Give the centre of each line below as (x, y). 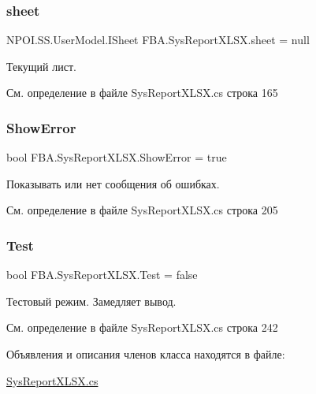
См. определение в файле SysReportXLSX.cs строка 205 (142, 210)
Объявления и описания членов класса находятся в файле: (146, 354)
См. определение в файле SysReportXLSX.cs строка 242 (142, 327)
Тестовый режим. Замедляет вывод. (91, 301)
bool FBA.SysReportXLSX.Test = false (102, 275)
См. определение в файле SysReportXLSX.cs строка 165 (142, 93)
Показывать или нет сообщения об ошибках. (113, 183)
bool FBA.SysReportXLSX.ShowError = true (117, 157)
